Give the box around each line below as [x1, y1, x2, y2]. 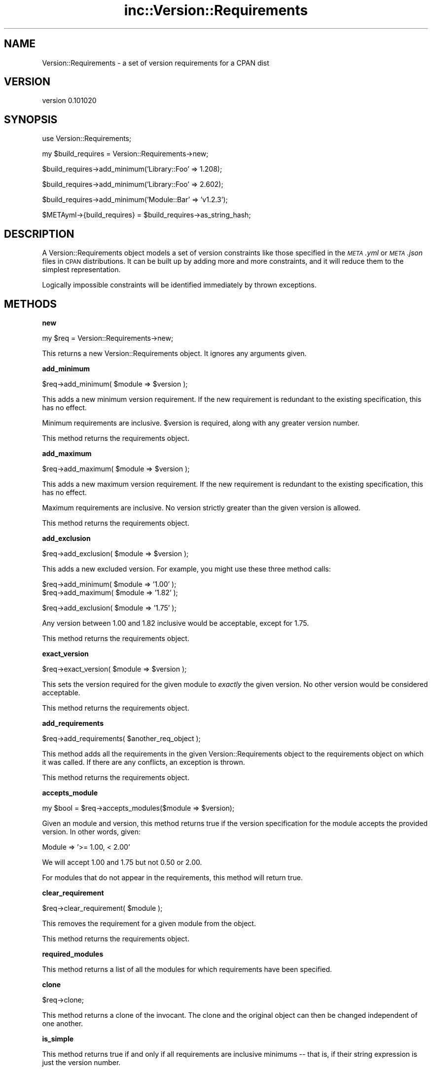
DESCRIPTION [4, 227, 74, 240]
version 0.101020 [42, 96, 97, 105]
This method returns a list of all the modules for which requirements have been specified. [42, 965, 332, 973]
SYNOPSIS [4, 113, 58, 126]
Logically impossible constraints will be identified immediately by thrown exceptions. [42, 281, 317, 289]
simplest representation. [42, 265, 121, 274]
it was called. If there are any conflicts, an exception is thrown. [42, 757, 245, 766]
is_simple [42, 1034, 74, 1043]
